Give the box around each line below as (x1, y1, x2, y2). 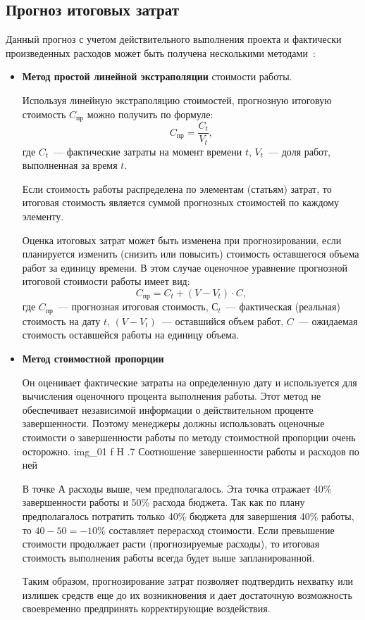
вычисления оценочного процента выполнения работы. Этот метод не (22, 388, 321, 403)
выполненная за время (22, 158, 118, 172)
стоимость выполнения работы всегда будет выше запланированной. (22, 550, 315, 564)
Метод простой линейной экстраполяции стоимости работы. (22, 69, 292, 84)
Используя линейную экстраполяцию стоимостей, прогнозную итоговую (22, 92, 332, 107)
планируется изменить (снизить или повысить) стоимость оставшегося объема (22, 246, 359, 261)
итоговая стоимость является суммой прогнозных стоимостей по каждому (22, 195, 340, 210)
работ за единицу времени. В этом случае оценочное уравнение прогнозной (22, 260, 347, 274)
